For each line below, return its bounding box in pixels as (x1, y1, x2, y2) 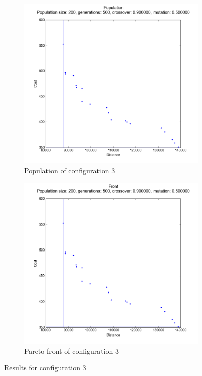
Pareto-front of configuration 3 (24, 345, 119, 356)
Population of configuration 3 (24, 165, 115, 176)
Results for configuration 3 (4, 362, 86, 373)
